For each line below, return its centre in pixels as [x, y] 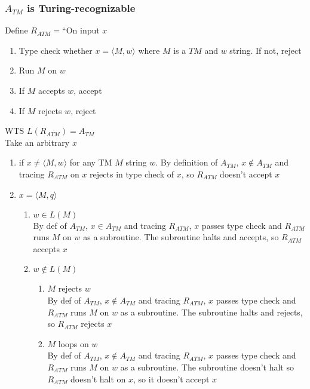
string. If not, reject [266, 50]
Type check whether [56, 50]
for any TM [91, 162]
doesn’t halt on [98, 379]
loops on [73, 343]
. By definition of [187, 162]
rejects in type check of [132, 174]
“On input [81, 30]
